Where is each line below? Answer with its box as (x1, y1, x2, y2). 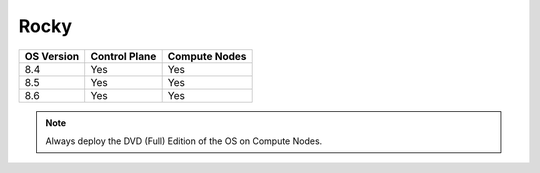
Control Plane (90, 49, 157, 63)
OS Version (24, 49, 80, 63)
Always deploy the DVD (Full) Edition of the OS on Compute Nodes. (45, 135, 323, 147)
